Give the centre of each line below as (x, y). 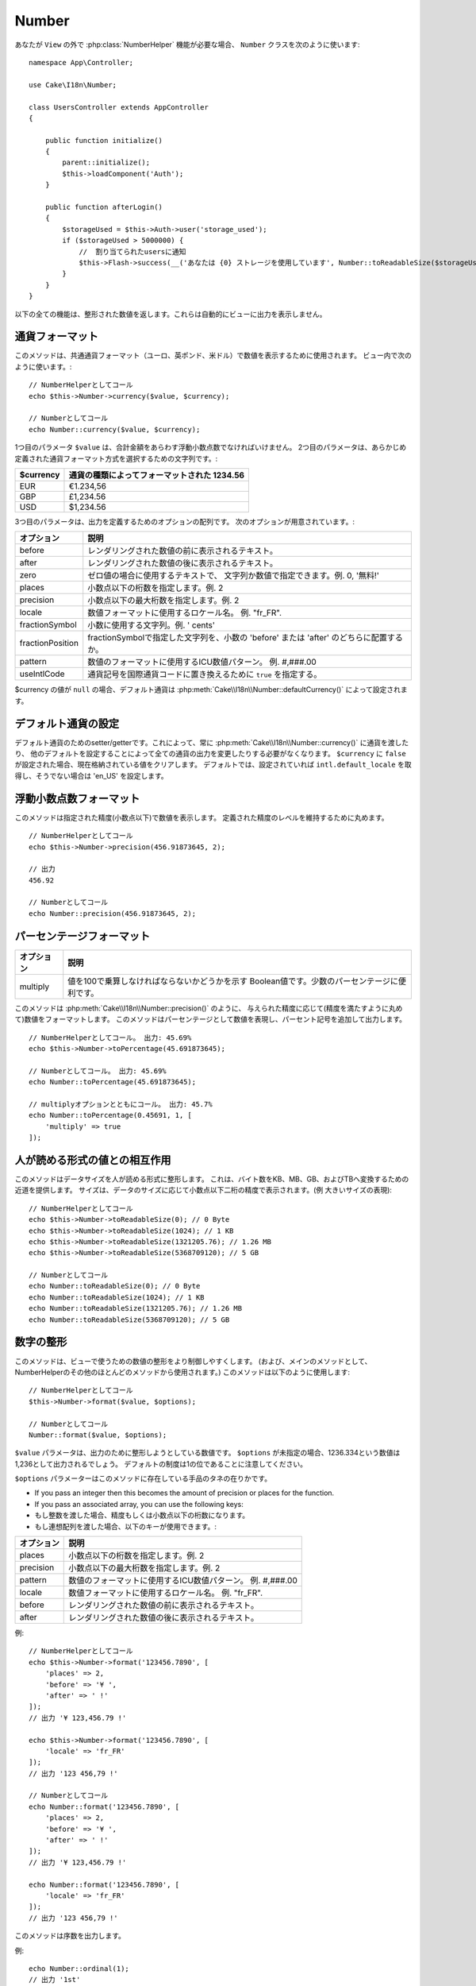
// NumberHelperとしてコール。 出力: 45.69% (110, 1037)
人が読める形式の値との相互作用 (93, 1160)
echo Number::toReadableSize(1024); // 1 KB (117, 1297)
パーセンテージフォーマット (83, 936)
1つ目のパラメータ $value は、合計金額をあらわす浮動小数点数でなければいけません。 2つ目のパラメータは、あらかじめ (211, 447)
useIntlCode (42, 674)
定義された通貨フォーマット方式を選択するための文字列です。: (116, 458)
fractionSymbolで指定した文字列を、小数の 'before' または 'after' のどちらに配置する (246, 638)
